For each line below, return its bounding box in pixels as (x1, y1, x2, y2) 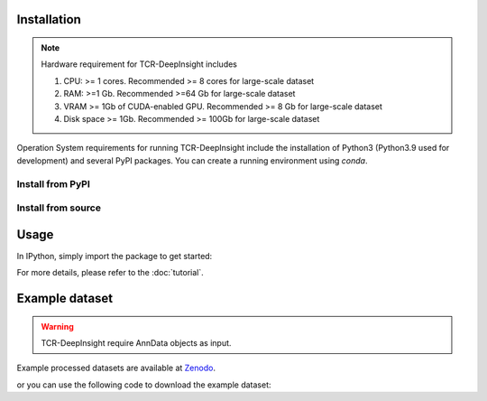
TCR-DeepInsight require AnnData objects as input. (41, 337, 232, 348)
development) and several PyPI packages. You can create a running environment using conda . (16, 154, 368, 166)
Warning (41, 321, 74, 331)
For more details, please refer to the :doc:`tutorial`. (16, 267, 205, 278)
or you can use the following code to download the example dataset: (16, 379, 271, 390)
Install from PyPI (16, 177, 90, 190)
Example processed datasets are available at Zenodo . (16, 362, 216, 374)
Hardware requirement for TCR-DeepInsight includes (41, 59, 238, 70)
